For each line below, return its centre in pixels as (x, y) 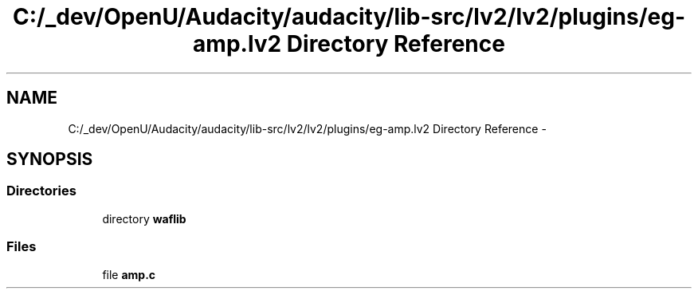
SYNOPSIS (50, 159)
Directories (41, 191)
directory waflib (144, 218)
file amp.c (129, 274)
